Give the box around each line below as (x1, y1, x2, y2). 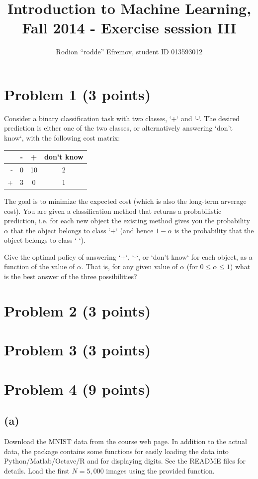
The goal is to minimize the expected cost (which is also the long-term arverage (4, 195, 247, 206)
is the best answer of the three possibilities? (4, 271, 137, 282)
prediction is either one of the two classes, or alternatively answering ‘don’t (4, 123, 233, 133)
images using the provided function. (106, 465, 215, 476)
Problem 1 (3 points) (4, 84, 151, 104)
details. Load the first (4, 465, 70, 476)
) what (230, 261, 251, 272)
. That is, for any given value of (81, 261, 178, 272)
